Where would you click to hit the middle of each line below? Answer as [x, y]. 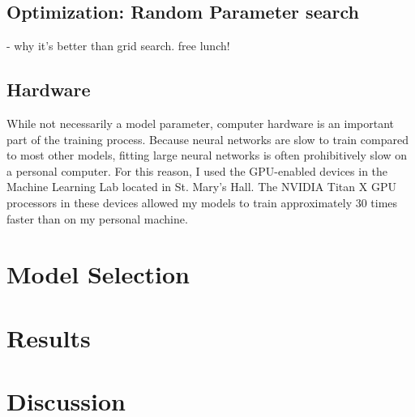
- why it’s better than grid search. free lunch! [118, 46]
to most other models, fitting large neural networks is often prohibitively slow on [207, 155]
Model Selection [98, 274]
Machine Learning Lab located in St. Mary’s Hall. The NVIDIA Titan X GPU [201, 187]
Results [49, 337]
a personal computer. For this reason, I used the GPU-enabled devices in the [197, 170]
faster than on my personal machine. [97, 218]
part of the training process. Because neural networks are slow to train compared [207, 139]
